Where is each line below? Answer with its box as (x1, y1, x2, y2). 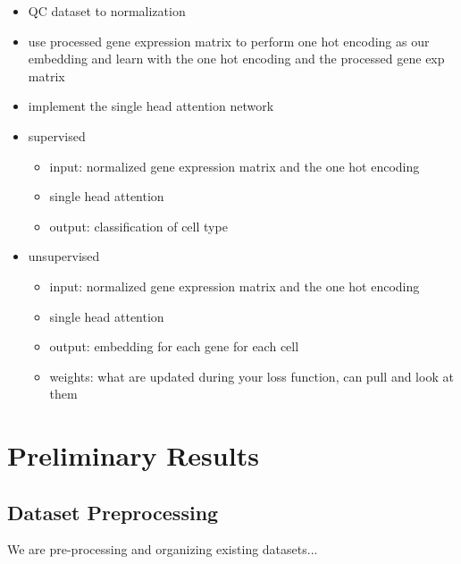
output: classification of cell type (49, 216, 228, 235)
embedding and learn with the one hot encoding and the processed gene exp (28, 49, 445, 68)
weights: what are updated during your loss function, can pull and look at (49, 366, 454, 385)
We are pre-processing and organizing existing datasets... (7, 540, 318, 559)
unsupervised (28, 247, 100, 265)
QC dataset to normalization (28, 2, 186, 20)
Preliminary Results (7, 437, 259, 474)
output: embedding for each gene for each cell (49, 337, 299, 356)
